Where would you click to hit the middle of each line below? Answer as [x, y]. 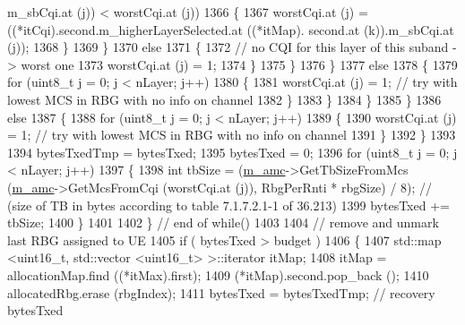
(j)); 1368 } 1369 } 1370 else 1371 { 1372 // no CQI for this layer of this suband [228, 47]
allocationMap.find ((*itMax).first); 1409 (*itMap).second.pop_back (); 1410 [218, 274]
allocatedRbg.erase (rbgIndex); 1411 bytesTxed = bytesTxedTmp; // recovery [221, 292]
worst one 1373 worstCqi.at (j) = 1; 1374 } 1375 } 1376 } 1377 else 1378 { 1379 [239, 64]
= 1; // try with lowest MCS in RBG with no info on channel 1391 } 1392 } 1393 [232, 135]
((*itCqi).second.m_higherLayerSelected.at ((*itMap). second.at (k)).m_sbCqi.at [231, 29]
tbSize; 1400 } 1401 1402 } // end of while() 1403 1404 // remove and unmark [223, 222]
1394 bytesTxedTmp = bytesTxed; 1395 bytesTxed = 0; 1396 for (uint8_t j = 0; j [232, 152]
